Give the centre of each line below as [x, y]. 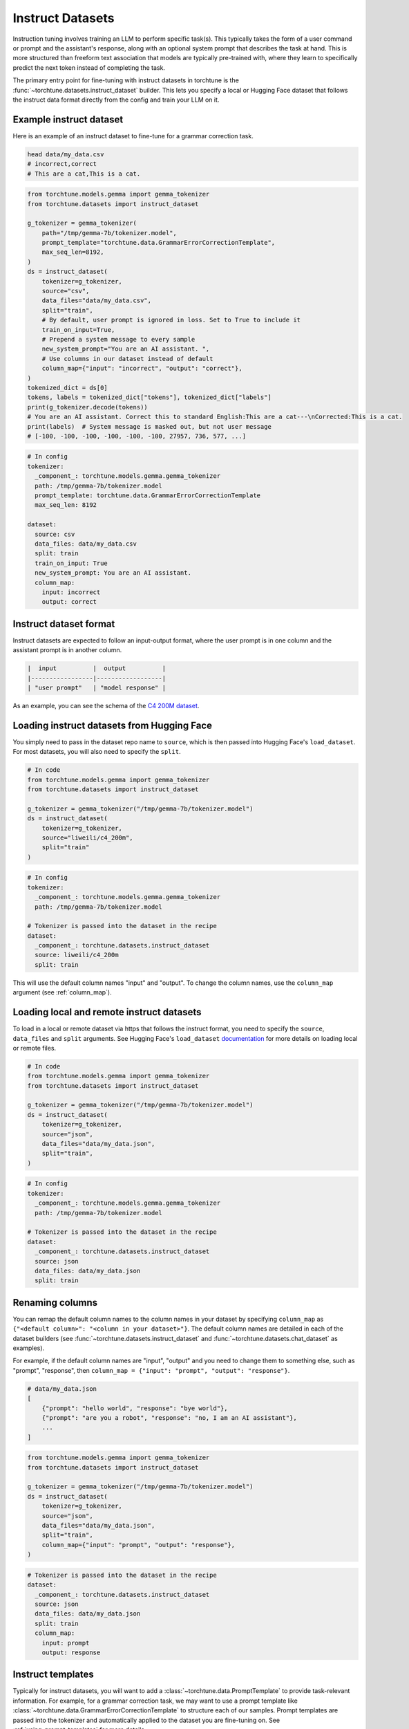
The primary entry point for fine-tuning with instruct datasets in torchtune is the [126, 80]
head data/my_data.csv [66, 154]
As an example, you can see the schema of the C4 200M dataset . [106, 705]
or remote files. [35, 1048]
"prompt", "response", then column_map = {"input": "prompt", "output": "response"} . [151, 1370]
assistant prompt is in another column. [67, 650]
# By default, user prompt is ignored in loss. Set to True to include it [171, 320]
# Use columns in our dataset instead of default [127, 359]
